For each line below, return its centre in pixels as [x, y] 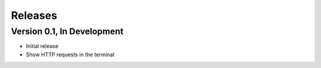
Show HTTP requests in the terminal [70, 54]
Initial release [42, 46]
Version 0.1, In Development [67, 31]
